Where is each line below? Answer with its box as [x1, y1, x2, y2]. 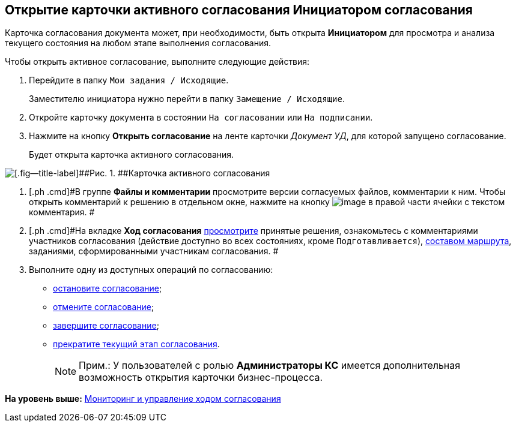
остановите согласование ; [53, 283, 162, 294]
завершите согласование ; [53, 320, 159, 331]
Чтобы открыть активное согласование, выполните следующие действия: [5, 56, 310, 67]
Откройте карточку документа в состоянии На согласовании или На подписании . [29, 112, 373, 123]
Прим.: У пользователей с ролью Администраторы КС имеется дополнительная [79, 359, 461, 372]
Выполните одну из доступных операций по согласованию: [29, 264, 273, 275]
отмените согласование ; [53, 302, 154, 312]
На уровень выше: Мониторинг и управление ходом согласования [5, 393, 281, 404]
